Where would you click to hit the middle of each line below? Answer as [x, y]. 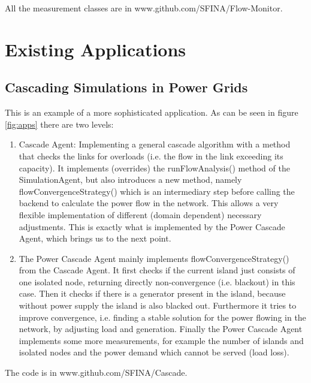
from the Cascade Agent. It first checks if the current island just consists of [157, 270]
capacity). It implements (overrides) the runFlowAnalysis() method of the [154, 168]
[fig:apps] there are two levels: [59, 124]
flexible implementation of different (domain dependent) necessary [140, 214]
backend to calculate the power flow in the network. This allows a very [149, 203]
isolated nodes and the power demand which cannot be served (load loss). [154, 352]
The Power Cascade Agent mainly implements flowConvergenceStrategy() [154, 258]
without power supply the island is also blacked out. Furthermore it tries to [158, 305]
